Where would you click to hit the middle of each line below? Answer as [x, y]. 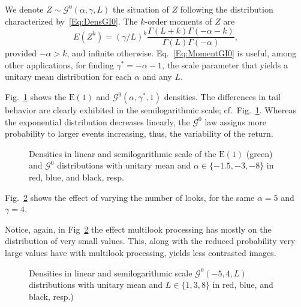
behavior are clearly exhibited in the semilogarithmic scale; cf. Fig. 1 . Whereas [150, 110]
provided [21, 53]
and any [157, 76]
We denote [24, 9]
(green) [259, 153]
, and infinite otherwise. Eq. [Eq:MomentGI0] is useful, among [182, 53]
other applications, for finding [59, 64]
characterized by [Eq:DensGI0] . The [71, 21]
